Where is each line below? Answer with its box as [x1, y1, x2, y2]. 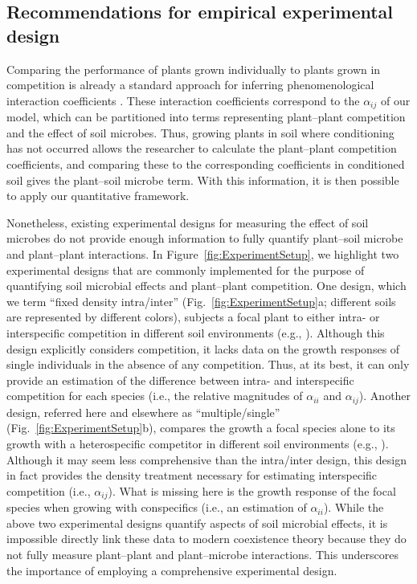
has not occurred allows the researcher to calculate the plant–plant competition [6, 140, 397, 157]
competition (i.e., [6, 482, 91, 499]
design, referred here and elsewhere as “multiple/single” [6, 403, 280, 420]
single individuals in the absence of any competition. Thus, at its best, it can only [6, 356, 410, 373]
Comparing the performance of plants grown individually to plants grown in [6, 60, 381, 77]
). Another [358, 387, 411, 404]
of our [380, 92, 411, 108]
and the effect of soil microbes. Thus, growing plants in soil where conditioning [6, 124, 395, 141]
